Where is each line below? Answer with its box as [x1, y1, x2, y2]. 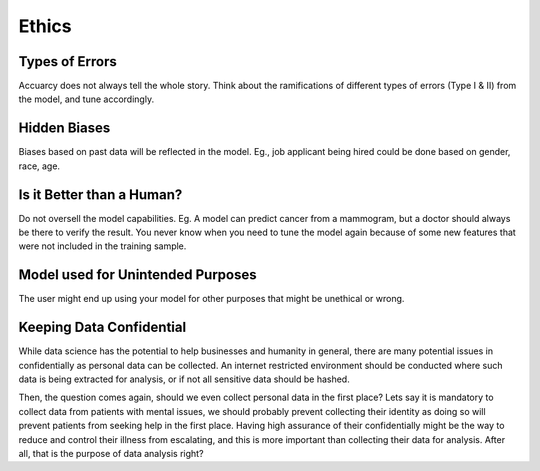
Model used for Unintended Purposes [18, 266, 257, 284]
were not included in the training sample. [18, 240, 187, 252]
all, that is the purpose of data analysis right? [18, 447, 204, 459]
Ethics [18, 15, 72, 37]
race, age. [18, 160, 60, 172]
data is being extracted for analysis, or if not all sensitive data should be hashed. [18, 373, 350, 385]
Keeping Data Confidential [18, 319, 187, 336]
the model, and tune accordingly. [18, 93, 155, 105]
